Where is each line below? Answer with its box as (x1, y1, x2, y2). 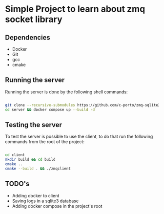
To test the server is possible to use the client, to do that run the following (5, 133, 153, 140)
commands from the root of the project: (5, 139, 84, 145)
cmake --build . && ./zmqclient (5, 166, 71, 171)
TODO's (5, 180, 30, 188)
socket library (5, 14, 62, 25)
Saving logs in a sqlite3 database (12, 198, 79, 204)
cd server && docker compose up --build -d (5, 107, 95, 112)
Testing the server (5, 121, 62, 129)
